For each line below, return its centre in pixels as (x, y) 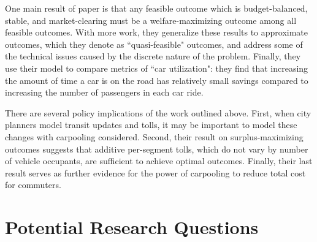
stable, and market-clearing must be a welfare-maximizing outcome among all (151, 20)
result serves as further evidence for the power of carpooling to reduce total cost (155, 172)
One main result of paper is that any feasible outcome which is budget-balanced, (156, 8)
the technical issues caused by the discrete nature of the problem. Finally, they (153, 56)
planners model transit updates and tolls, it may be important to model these (151, 125)
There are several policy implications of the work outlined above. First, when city (158, 112)
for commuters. (33, 185)
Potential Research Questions (132, 227)
